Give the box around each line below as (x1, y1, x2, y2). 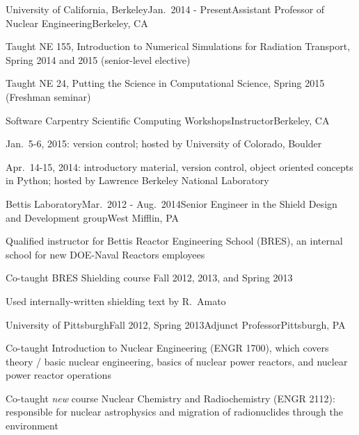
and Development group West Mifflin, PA (6, 210, 179, 224)
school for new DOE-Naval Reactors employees (6, 247, 205, 261)
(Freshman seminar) (6, 89, 91, 104)
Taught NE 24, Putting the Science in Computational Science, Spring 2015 (6, 76, 325, 90)
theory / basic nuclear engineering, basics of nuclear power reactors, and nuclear (6, 354, 348, 368)
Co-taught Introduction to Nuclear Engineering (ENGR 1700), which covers (6, 340, 329, 355)
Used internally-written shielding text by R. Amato (6, 293, 226, 308)
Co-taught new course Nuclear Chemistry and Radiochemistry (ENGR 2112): (6, 391, 335, 405)
